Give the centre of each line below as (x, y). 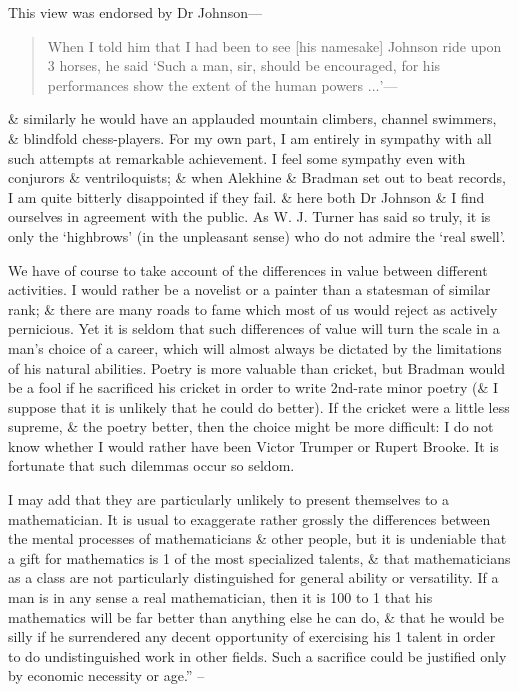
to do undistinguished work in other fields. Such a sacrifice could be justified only (257, 655)
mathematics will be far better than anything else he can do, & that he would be (256, 616)
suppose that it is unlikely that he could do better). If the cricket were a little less (259, 406)
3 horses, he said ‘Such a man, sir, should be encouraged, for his (244, 65)
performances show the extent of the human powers (205, 84)
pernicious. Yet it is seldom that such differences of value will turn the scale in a (254, 328)
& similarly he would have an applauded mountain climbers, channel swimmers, (252, 118)
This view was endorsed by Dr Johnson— (135, 12)
